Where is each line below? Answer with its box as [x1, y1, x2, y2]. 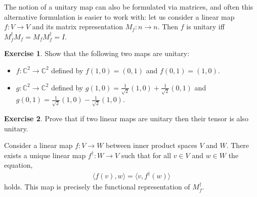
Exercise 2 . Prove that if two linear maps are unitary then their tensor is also [4, 113, 248, 123]
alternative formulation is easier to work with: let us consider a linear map [4, 11, 235, 22]
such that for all [121, 150, 172, 160]
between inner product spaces [106, 140, 197, 151]
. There [226, 140, 249, 151]
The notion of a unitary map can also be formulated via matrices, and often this [4, 2, 253, 12]
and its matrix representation [32, 21, 123, 32]
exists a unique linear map [4, 150, 86, 160]
